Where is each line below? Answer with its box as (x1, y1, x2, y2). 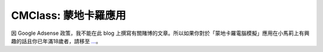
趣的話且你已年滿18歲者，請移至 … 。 (11, 37, 102, 44)
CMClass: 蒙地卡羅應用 (11, 9, 126, 22)
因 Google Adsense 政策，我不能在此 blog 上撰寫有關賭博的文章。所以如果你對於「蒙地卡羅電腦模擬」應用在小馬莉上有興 (11, 30, 310, 37)
